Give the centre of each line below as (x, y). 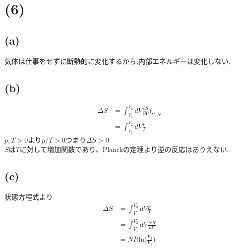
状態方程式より (29, 197)
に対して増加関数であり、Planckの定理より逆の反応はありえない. (124, 149)
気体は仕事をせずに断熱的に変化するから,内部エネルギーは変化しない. (117, 61)
